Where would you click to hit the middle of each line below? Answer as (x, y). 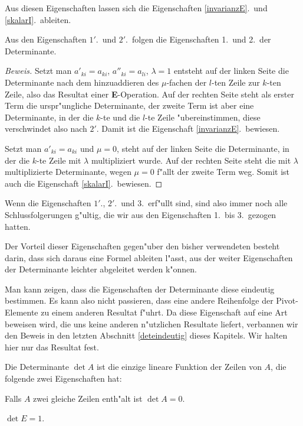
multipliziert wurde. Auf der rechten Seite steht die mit (191, 160)
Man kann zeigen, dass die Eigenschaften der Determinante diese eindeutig (140, 289)
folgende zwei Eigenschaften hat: (63, 378)
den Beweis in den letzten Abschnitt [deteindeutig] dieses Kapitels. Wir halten (146, 335)
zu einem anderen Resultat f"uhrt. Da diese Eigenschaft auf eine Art (164, 312)
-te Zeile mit (59, 160)
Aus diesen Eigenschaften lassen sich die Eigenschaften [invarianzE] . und (136, 8)
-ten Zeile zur (236, 82)
